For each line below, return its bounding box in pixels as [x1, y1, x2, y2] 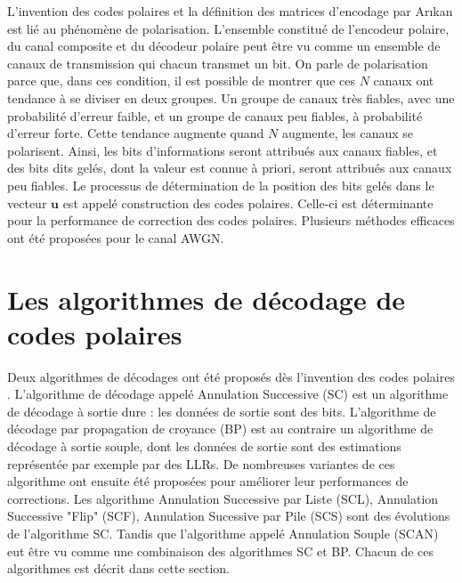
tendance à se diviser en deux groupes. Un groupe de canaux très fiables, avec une [7, 88, 455, 107]
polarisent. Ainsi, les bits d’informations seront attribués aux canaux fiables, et [7, 141, 438, 159]
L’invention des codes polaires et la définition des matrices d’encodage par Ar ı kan [7, 2, 453, 20]
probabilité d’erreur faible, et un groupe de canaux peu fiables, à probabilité [7, 106, 423, 125]
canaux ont [373, 71, 434, 90]
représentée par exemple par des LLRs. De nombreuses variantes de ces [7, 454, 395, 473]
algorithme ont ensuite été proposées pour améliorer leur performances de [7, 472, 409, 490]
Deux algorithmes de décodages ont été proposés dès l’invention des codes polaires [7, 367, 455, 385]
